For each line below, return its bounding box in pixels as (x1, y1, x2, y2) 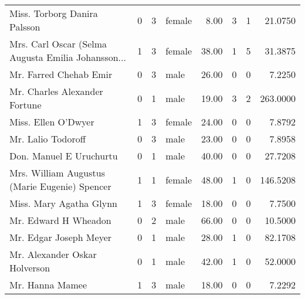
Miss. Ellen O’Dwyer (9, 115, 94, 128)
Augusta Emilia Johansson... (9, 50, 126, 64)
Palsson (9, 20, 40, 33)
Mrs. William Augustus (9, 166, 105, 179)
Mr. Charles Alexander (9, 84, 103, 98)
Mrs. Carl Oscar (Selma (9, 37, 107, 50)
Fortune (9, 98, 42, 111)
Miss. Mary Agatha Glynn (9, 196, 117, 210)
